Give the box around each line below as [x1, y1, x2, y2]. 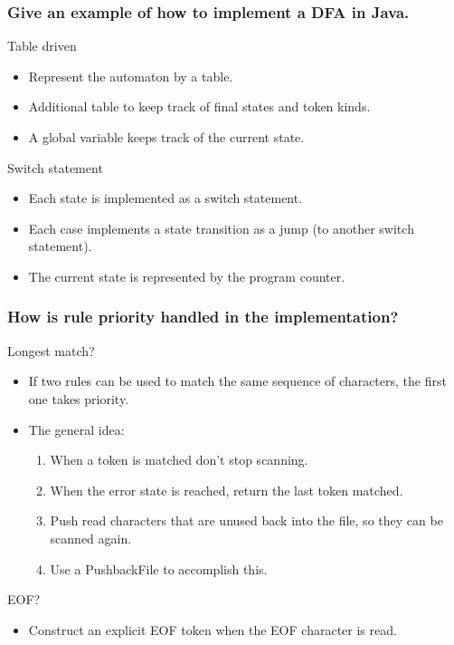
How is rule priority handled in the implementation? [7, 305, 399, 328]
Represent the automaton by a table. [28, 66, 233, 85]
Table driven [7, 36, 77, 55]
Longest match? [7, 341, 95, 360]
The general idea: [28, 419, 125, 438]
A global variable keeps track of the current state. [28, 128, 305, 146]
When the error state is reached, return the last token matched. [50, 480, 403, 499]
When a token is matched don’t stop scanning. [50, 450, 308, 469]
